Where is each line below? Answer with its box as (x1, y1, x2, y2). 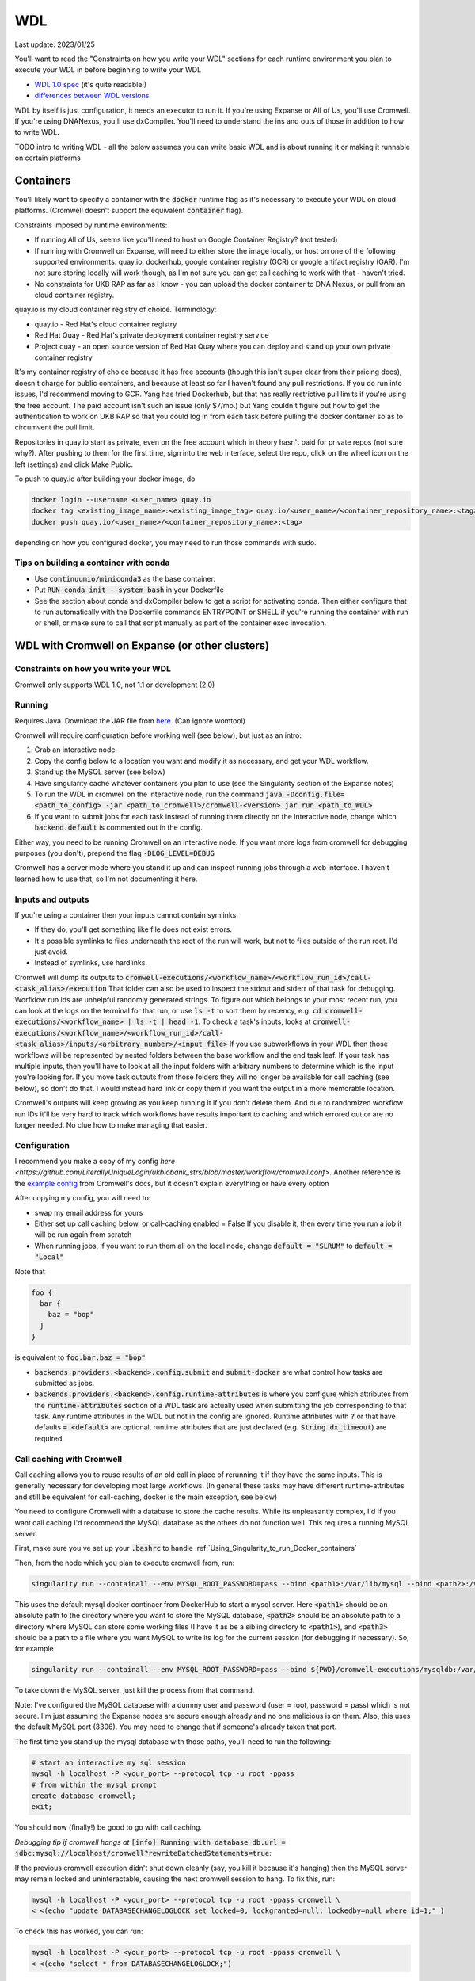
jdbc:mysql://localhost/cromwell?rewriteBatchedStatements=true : (14, 1849, 272, 1858)
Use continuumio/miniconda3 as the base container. (34, 574, 215, 583)
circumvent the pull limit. (14, 422, 95, 432)
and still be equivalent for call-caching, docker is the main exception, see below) (14, 1492, 277, 1502)
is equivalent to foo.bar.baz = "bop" (14, 1353, 146, 1362)
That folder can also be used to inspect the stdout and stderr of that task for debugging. (108, 983, 396, 994)
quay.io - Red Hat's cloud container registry (34, 319, 177, 329)
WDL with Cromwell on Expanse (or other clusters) (14, 639, 270, 653)
